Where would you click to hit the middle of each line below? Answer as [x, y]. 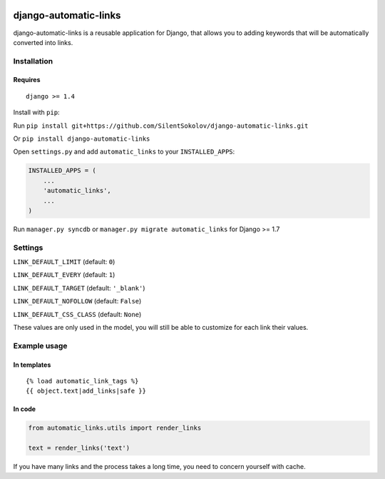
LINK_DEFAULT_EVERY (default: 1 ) [64, 275]
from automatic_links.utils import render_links [115, 428]
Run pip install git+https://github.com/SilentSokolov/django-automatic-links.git [161, 126]
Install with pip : [36, 112]
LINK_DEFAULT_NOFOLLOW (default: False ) [77, 301]
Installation [33, 61]
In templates [32, 365]
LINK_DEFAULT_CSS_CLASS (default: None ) [77, 314]
